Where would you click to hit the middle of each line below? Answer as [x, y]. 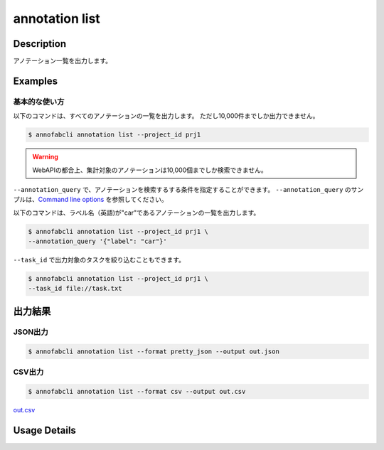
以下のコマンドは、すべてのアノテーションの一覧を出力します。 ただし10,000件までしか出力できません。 [166, 116]
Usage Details [44, 430]
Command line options [71, 200]
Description [40, 44]
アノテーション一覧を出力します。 [63, 61]
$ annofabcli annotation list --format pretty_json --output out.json [154, 351]
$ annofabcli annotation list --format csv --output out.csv [137, 391]
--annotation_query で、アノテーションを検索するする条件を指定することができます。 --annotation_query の [182, 189]
